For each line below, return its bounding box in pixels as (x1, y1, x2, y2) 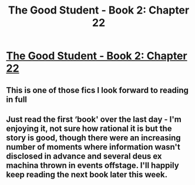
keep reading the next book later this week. (6, 169, 168, 180)
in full (6, 94, 28, 104)
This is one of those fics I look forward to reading (6, 85, 189, 95)
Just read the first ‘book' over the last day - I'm (6, 114, 182, 124)
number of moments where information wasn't (6, 142, 180, 152)
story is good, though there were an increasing (6, 133, 181, 143)
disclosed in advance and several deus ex (6, 151, 163, 161)
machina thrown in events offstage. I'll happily (6, 160, 179, 170)
